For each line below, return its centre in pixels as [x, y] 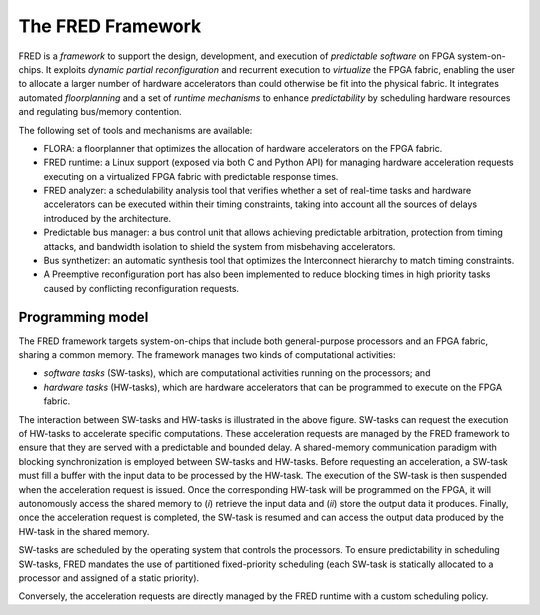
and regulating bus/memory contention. [100, 112]
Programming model [83, 316]
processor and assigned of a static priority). [109, 577]
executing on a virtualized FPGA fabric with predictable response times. [191, 176]
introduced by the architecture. [107, 218]
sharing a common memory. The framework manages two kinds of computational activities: [207, 355]
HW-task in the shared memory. [84, 531]
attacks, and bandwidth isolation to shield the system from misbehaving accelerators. [219, 246]
